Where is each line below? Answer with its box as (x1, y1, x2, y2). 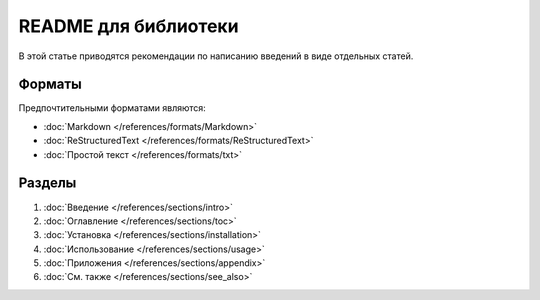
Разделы (18, 175, 77, 192)
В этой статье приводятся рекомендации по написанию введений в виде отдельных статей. (18, 50, 414, 62)
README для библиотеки (18, 15, 239, 37)
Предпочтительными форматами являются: (18, 102, 207, 114)
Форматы (18, 76, 82, 93)
